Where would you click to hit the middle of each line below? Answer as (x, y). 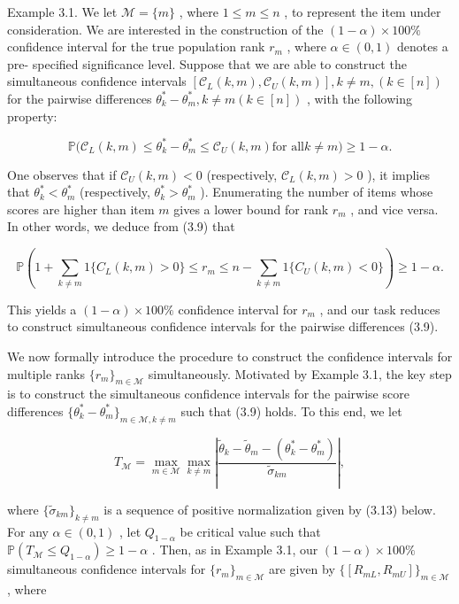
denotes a (423, 46)
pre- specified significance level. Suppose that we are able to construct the (207, 63)
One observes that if (62, 174)
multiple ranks (46, 373)
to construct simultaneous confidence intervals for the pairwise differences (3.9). (223, 326)
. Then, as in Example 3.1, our (235, 550)
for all (288, 147)
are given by (302, 569)
